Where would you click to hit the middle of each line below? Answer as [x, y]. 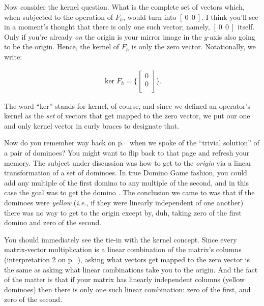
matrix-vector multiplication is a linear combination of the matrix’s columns [123, 249]
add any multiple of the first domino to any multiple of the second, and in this [126, 182]
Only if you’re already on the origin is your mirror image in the [103, 36]
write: [13, 56]
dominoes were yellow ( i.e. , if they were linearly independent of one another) [124, 202]
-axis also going [231, 36]
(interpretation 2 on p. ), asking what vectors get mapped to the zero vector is [127, 259]
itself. [246, 27]
